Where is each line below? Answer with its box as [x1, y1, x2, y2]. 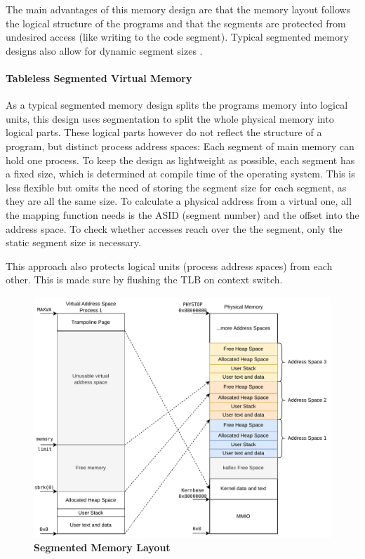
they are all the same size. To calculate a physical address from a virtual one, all [6, 194, 352, 208]
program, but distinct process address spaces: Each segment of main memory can [6, 138, 354, 153]
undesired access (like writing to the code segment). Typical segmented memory [6, 29, 349, 44]
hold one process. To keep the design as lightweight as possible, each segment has [6, 152, 355, 167]
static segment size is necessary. [6, 235, 141, 250]
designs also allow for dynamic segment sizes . [6, 43, 203, 58]
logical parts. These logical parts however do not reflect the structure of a [6, 125, 322, 140]
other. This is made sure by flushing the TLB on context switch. [6, 272, 283, 287]
